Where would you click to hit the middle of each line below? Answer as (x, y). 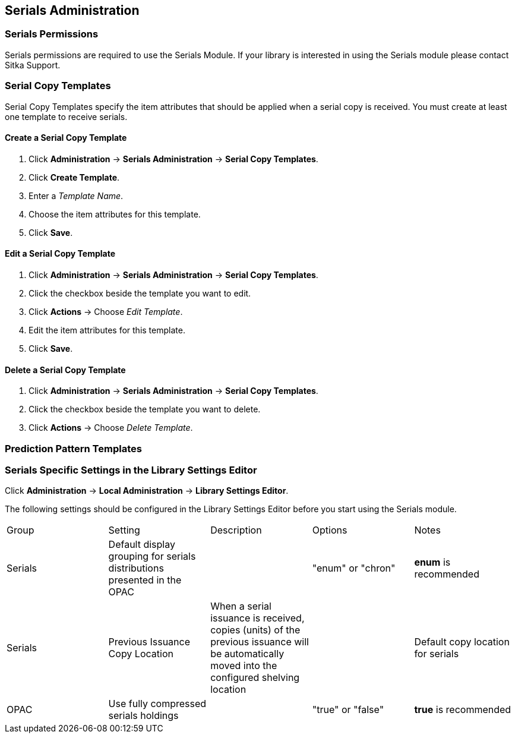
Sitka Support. (33, 65)
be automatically (247, 654)
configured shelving (255, 678)
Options (330, 530)
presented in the (145, 580)
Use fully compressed (157, 704)
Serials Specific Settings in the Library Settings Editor (131, 470)
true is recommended (463, 710)
